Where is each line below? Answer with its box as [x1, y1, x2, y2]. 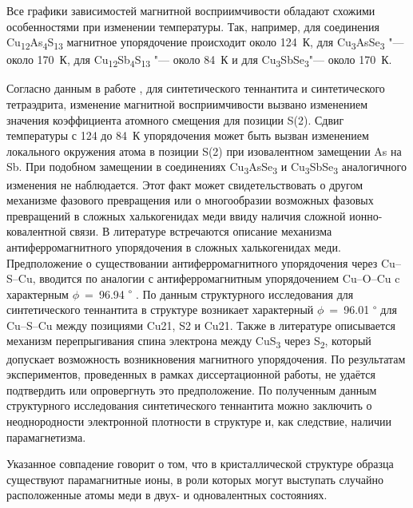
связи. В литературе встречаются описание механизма [69, 223, 332, 240]
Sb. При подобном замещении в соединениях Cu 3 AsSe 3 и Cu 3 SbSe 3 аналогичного [6, 158, 407, 177]
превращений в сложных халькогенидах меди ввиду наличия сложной [6, 207, 346, 224]
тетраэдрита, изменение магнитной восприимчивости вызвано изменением [6, 96, 368, 113]
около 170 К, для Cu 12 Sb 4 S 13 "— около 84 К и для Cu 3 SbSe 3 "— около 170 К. [6, 51, 392, 70]
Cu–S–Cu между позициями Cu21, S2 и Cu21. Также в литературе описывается [6, 316, 395, 333]
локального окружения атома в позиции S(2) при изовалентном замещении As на [6, 142, 402, 159]
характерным [6, 285, 69, 302]
